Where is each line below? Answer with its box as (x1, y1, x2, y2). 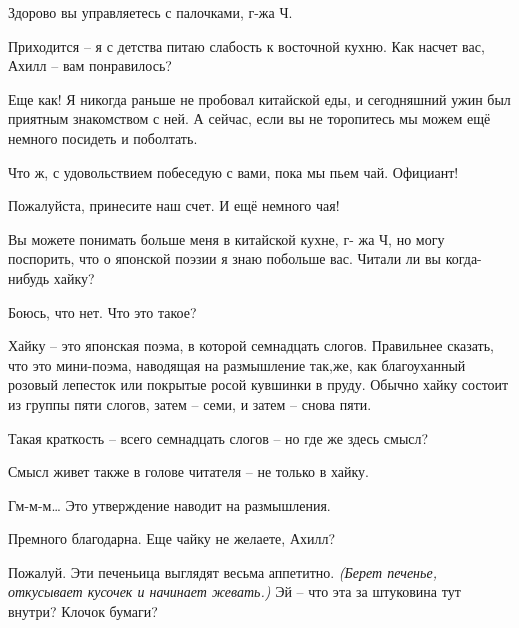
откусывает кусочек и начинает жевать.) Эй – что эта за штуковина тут (8, 581, 461, 602)
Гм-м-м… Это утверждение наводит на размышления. (8, 494, 331, 515)
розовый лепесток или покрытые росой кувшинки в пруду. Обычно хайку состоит (8, 374, 509, 395)
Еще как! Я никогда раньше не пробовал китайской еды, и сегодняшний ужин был (8, 88, 511, 109)
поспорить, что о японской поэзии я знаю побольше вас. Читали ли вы (8, 248, 441, 269)
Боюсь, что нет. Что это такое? (8, 301, 197, 322)
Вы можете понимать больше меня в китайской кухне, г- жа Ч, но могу (8, 228, 445, 249)
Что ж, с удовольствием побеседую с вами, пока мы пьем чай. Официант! (8, 161, 459, 182)
